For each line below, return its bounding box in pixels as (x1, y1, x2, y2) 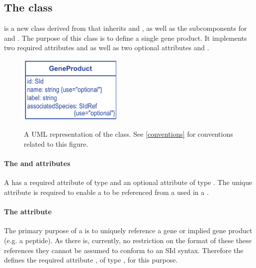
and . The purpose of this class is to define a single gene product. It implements (4, 32, 247, 43)
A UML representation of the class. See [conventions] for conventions (24, 129, 233, 139)
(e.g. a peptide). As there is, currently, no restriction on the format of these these (4, 235, 252, 245)
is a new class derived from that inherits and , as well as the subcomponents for (4, 23, 247, 33)
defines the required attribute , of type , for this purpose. (4, 255, 178, 265)
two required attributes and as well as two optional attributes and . (4, 42, 209, 53)
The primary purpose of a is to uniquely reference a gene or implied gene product (4, 225, 253, 236)
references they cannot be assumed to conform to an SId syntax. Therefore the (4, 245, 244, 255)
